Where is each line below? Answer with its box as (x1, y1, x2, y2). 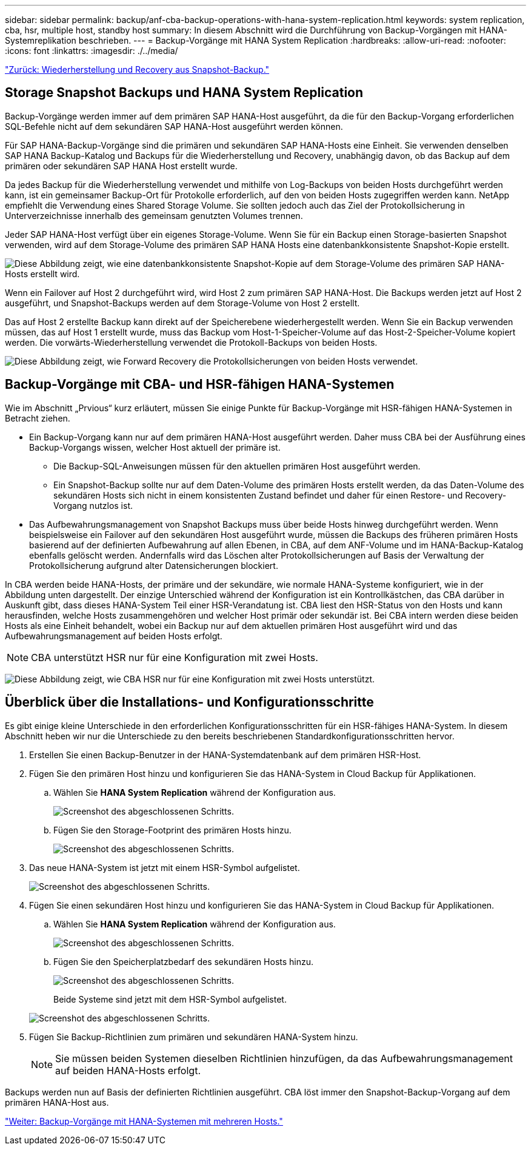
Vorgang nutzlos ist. (53, 500, 133, 511)
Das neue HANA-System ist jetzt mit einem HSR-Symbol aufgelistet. (29, 862, 300, 873)
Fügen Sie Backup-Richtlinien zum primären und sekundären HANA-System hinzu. (29, 1031, 358, 1042)
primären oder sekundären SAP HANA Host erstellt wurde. (5, 160, 238, 171)
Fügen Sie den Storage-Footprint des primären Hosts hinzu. (53, 824, 292, 835)
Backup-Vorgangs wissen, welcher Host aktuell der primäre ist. (29, 442, 281, 452)
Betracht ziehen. (5, 412, 70, 423)
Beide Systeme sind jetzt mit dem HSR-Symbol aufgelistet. (53, 994, 287, 1004)
